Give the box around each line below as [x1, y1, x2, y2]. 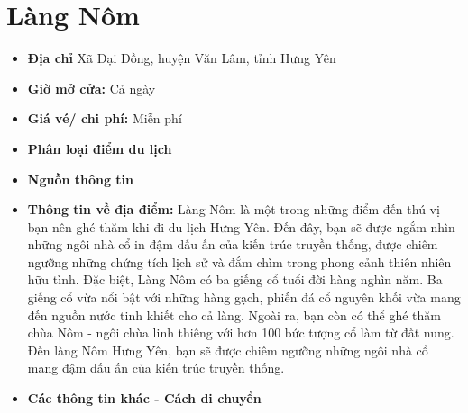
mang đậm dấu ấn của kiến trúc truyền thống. [27, 358, 285, 377]
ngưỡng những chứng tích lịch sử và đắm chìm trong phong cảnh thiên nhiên [27, 252, 452, 271]
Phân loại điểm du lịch [27, 139, 172, 157]
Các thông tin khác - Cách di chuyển [27, 389, 262, 408]
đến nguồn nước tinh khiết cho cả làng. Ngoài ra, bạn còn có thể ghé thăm [27, 305, 441, 324]
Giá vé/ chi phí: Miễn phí [27, 109, 182, 128]
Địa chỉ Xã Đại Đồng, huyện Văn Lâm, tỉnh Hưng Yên [27, 49, 336, 67]
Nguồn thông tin [27, 169, 134, 188]
